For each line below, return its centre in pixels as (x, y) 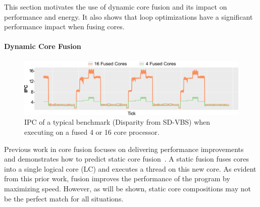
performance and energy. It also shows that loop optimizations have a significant (128, 16)
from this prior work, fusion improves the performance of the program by (117, 178)
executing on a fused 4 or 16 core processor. (92, 132)
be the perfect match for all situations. (64, 198)
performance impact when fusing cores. (64, 27)
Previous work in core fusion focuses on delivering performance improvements (124, 149)
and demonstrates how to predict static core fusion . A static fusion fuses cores (126, 159)
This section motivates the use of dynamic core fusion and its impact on (116, 7)
